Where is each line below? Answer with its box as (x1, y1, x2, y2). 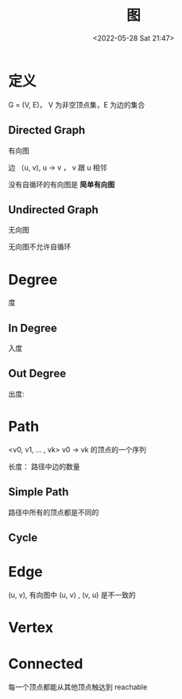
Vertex (8, 619, 54, 637)
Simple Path (8, 486, 69, 499)
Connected (8, 655, 83, 673)
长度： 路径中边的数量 (8, 462, 80, 471)
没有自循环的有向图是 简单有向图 (8, 179, 115, 189)
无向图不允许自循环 (8, 242, 72, 252)
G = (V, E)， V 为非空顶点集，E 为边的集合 (8, 100, 145, 109)
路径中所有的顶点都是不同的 (8, 507, 99, 517)
